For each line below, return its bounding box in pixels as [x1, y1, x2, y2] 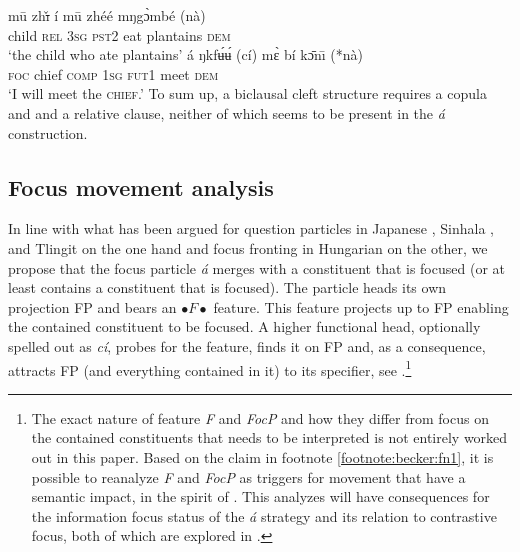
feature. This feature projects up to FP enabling [213, 296, 509, 317]
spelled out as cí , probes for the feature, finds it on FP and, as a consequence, [8, 335, 486, 356]
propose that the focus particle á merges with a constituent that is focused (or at [8, 257, 505, 278]
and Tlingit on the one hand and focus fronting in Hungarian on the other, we [8, 237, 488, 258]
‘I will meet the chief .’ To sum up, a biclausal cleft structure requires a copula [8, 83, 487, 104]
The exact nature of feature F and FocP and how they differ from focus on [31, 407, 489, 428]
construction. [8, 122, 88, 143]
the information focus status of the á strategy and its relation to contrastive [31, 505, 497, 526]
